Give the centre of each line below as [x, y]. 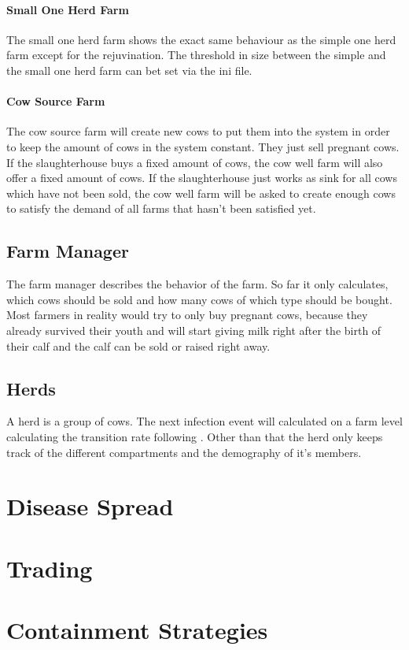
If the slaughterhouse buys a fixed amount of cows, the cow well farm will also [195, 162]
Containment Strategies [137, 630]
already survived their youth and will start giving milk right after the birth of [194, 330]
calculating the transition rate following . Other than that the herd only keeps [195, 436]
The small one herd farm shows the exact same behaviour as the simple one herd [201, 39]
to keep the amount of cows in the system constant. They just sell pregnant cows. [203, 146]
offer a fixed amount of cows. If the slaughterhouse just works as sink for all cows [202, 178]
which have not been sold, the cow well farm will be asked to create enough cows [201, 193]
